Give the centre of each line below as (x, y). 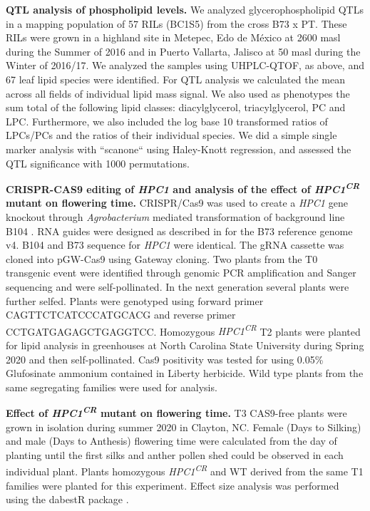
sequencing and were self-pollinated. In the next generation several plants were (178, 286)
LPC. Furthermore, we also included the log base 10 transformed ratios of (167, 121)
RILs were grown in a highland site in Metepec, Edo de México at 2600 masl (173, 37)
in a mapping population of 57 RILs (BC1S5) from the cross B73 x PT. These (176, 23)
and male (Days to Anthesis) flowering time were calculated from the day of (171, 441)
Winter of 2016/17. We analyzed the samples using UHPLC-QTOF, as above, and (185, 65)
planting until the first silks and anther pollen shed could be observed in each (175, 454)
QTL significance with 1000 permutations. (98, 163)
